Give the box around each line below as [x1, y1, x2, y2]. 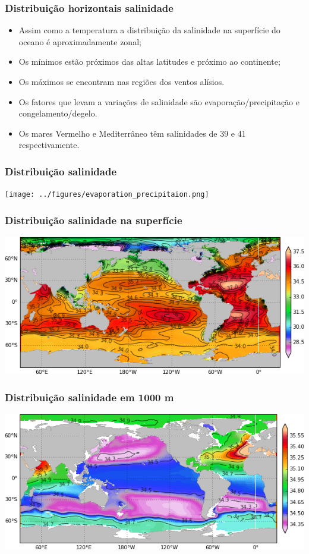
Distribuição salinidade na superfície [5, 212, 182, 227]
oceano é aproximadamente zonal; [18, 35, 141, 48]
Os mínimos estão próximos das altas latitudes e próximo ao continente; [18, 55, 280, 68]
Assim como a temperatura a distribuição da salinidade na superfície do [18, 24, 280, 36]
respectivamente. [18, 138, 80, 151]
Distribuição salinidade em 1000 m [5, 389, 174, 404]
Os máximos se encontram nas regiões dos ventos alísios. [18, 75, 225, 87]
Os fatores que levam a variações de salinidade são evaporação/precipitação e [18, 95, 300, 108]
